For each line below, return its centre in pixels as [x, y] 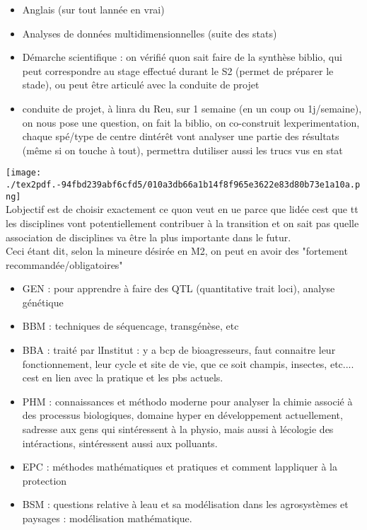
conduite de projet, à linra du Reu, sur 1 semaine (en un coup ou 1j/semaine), [192, 108]
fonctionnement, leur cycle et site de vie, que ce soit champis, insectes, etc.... [188, 363]
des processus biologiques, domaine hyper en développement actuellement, [182, 415]
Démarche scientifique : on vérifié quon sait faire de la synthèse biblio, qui [182, 57]
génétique [43, 302]
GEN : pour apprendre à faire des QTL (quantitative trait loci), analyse [179, 288]
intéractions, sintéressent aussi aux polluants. [120, 443]
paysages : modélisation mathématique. [107, 518]
